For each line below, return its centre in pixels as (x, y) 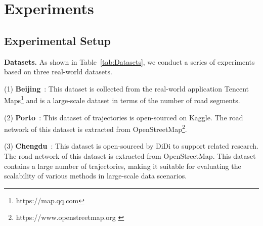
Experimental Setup (57, 40)
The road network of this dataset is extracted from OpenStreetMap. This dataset (130, 156)
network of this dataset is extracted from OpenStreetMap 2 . (96, 128)
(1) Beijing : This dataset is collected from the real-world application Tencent (127, 88)
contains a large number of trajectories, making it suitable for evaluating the (123, 166)
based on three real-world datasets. (58, 72)
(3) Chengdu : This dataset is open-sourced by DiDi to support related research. (131, 146)
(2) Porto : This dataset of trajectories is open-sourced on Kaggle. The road (124, 117)
